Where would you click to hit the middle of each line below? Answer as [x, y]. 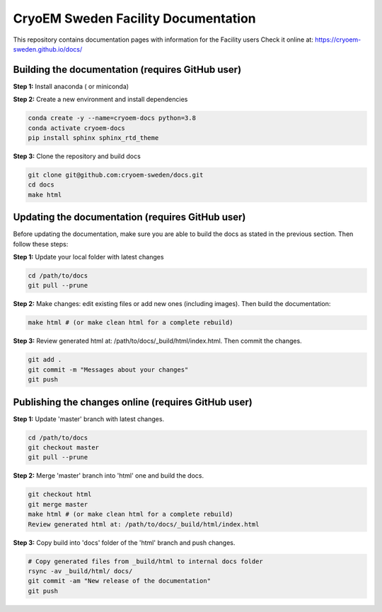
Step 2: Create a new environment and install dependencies [100, 100]
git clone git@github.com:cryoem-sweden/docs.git [116, 175]
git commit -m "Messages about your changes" [108, 370]
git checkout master [63, 448]
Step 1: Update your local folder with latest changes [88, 257]
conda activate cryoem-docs [76, 128]
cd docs [41, 185]
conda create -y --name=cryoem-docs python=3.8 [112, 118]
